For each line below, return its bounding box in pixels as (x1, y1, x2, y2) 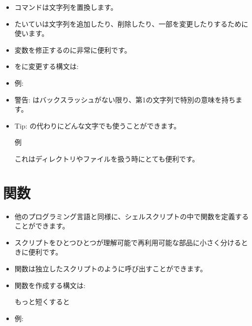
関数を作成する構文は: (14, 280, 86, 290)
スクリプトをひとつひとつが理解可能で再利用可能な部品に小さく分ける (14, 237, 241, 247)
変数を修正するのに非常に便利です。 (14, 44, 131, 55)
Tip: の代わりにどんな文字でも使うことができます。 (14, 120, 181, 130)
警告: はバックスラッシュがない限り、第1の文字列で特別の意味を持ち (14, 94, 236, 104)
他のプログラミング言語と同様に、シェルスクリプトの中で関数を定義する (14, 211, 249, 221)
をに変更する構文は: (14, 61, 79, 71)
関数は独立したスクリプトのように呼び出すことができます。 (14, 263, 207, 274)
